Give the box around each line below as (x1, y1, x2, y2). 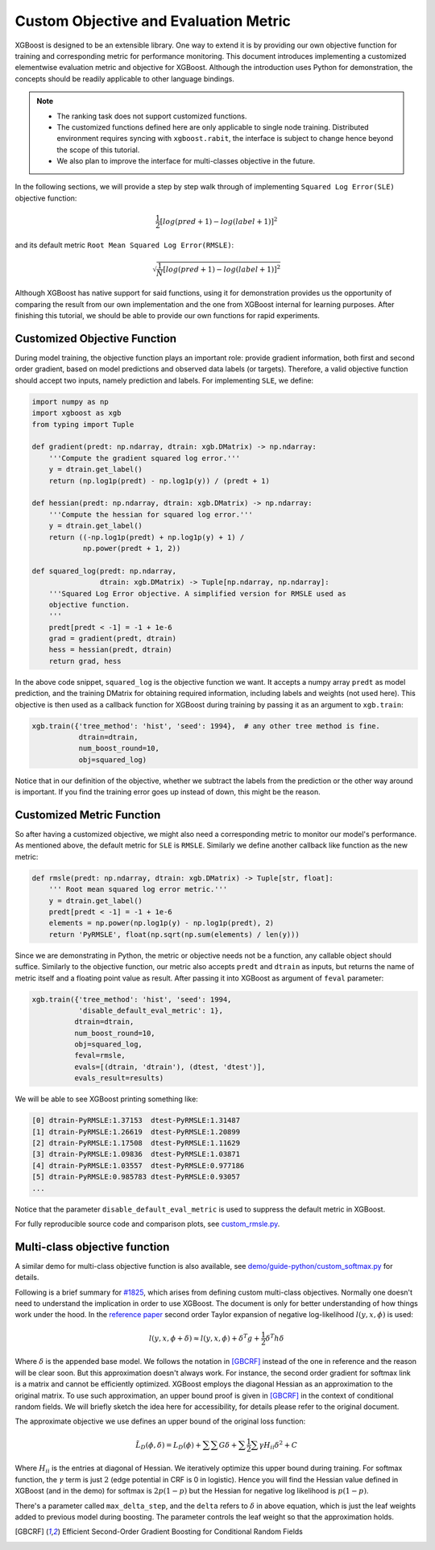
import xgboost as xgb (31, 408, 122, 418)
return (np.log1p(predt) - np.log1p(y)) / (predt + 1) (48, 476, 270, 485)
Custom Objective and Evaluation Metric (14, 12, 292, 30)
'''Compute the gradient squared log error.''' (48, 454, 241, 462)
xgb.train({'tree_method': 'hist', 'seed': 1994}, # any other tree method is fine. (31, 721, 380, 731)
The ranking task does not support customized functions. (56, 111, 247, 121)
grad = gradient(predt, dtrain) (48, 634, 177, 644)
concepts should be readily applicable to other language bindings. (14, 73, 235, 84)
